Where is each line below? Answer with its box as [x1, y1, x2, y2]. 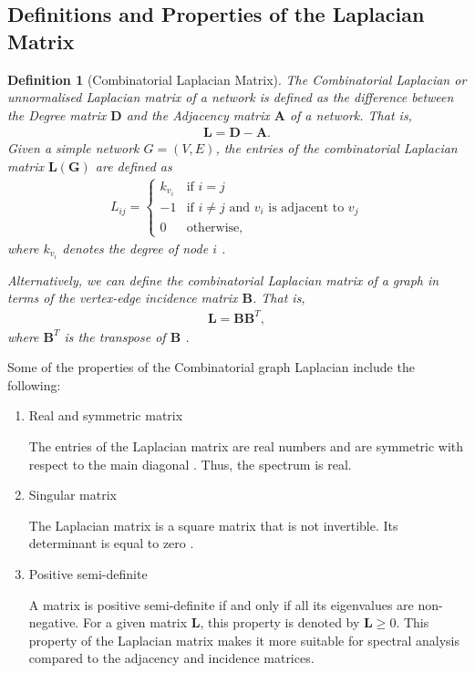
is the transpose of [64, 326, 166, 346]
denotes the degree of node [62, 238, 209, 257]
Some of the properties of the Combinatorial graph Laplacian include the [7, 357, 415, 377]
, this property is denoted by [200, 613, 360, 632]
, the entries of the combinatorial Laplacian [215, 139, 458, 158]
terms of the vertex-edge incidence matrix [7, 288, 238, 307]
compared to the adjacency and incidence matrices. [28, 648, 315, 668]
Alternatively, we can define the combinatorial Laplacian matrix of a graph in [7, 270, 439, 289]
